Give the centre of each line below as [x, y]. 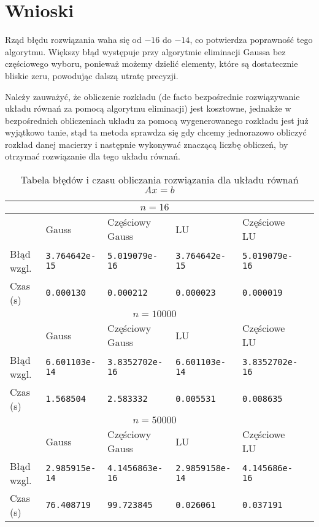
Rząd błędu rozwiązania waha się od [73, 40]
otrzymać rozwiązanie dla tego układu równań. [93, 156]
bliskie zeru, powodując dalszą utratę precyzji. [92, 75]
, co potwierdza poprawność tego [251, 40]
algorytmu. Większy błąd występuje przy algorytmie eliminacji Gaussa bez [145, 51]
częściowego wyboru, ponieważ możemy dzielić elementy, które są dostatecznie [152, 63]
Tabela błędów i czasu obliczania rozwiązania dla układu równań [159, 180]
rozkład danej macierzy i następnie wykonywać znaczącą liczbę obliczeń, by [147, 144]
